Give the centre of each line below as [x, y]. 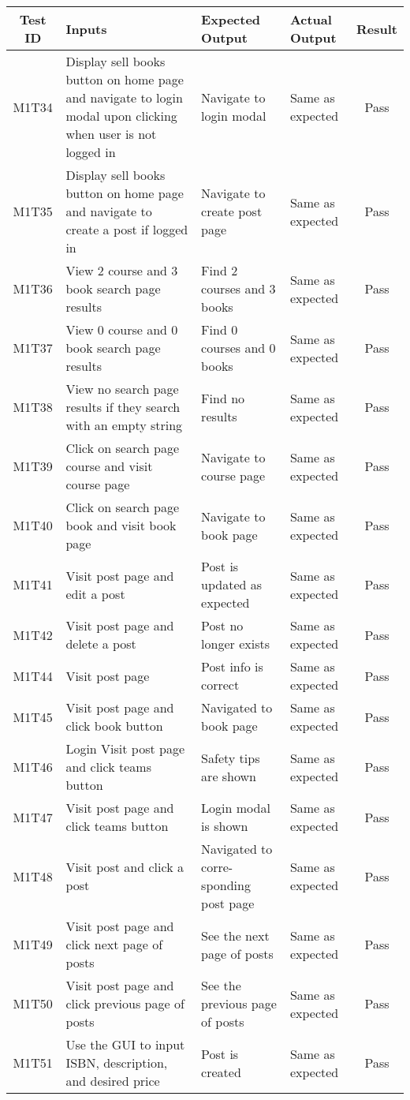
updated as [232, 584]
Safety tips [231, 758]
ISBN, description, [117, 1063]
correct [220, 685]
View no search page [122, 389]
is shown [225, 826]
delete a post [101, 644]
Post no [222, 625]
